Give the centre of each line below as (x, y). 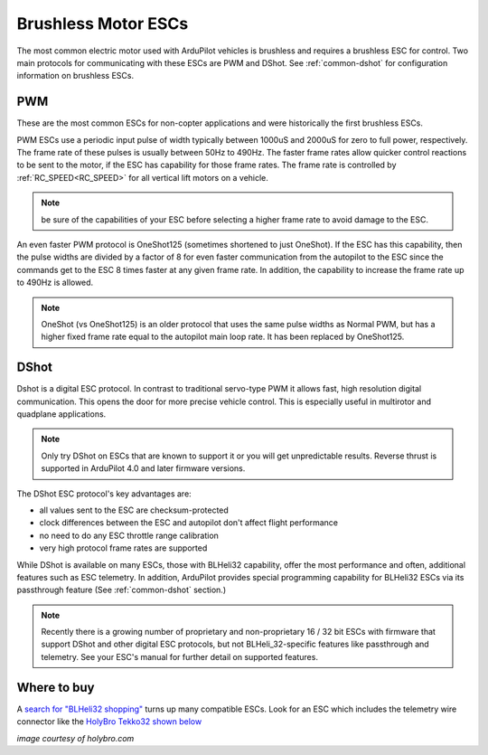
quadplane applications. (61, 414)
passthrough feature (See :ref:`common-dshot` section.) (121, 590)
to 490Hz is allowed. (55, 283)
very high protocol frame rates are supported (123, 548)
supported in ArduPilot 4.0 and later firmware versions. (143, 468)
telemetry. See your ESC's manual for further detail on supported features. (179, 656)
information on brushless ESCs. (75, 76)
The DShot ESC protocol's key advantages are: (104, 494)
